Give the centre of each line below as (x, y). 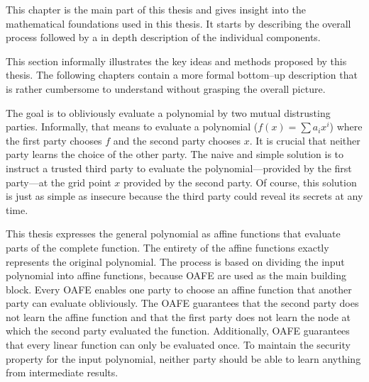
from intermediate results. (62, 372)
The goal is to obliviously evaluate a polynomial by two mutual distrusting (168, 112)
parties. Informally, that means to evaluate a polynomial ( (132, 127)
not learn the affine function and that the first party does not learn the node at (178, 316)
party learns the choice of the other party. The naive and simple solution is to (175, 154)
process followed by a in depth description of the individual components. (163, 37)
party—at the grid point (59, 182)
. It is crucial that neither (305, 140)
